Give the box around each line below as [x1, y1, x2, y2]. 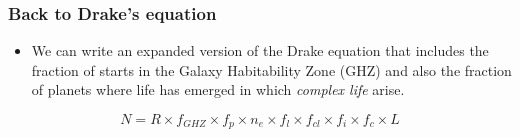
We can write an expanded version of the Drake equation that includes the [31, 40, 489, 61]
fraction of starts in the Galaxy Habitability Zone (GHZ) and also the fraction [31, 59, 512, 80]
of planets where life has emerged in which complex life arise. [31, 79, 405, 100]
